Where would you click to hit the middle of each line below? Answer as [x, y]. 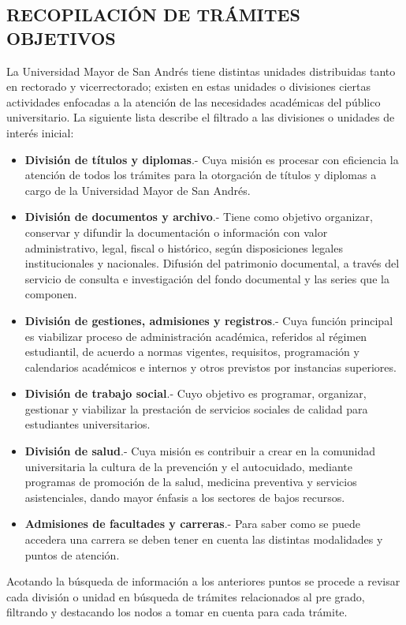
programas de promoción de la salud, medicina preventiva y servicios [191, 482]
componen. [51, 294]
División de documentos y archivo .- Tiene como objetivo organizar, [199, 217]
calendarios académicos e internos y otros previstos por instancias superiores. [210, 367]
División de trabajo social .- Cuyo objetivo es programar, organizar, [196, 393]
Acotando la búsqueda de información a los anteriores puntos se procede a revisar [203, 581]
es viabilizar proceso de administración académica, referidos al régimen [196, 336]
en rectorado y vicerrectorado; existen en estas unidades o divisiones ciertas [188, 86]
